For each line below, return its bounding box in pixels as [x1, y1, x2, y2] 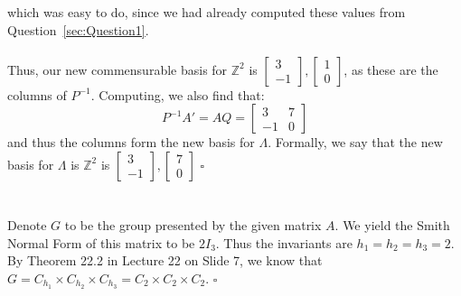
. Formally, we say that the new [268, 133, 443, 152]
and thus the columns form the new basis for [7, 133, 255, 152]
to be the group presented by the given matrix [64, 216, 322, 235]
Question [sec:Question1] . [7, 20, 149, 39]
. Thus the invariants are [215, 233, 353, 252]
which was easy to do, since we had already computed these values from [7, 3, 406, 21]
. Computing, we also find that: [90, 85, 265, 104]
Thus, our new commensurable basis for [7, 60, 228, 79]
